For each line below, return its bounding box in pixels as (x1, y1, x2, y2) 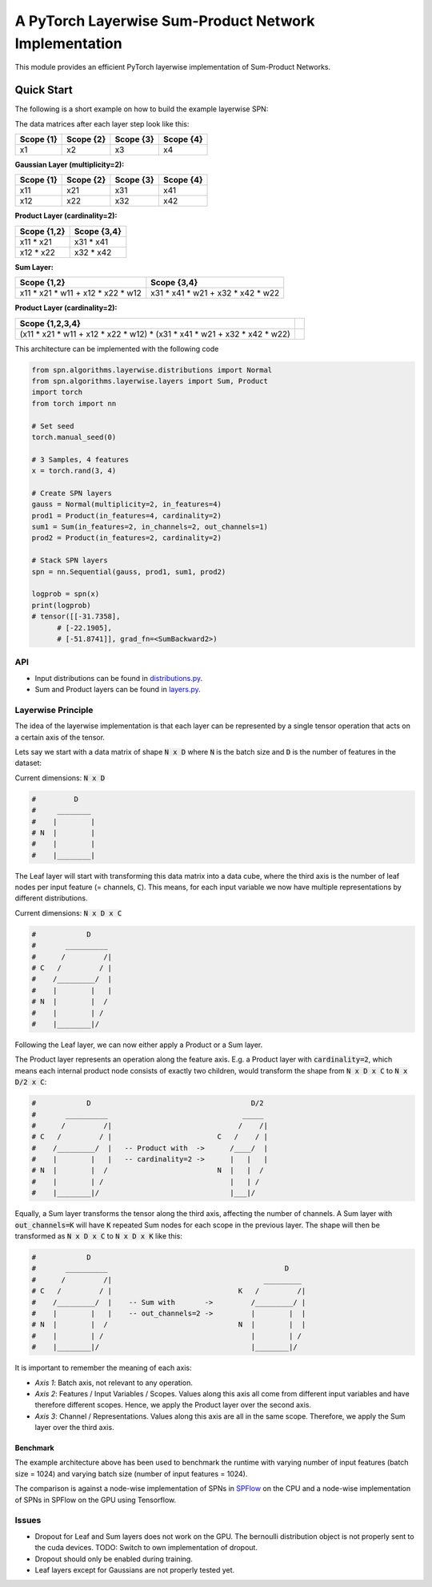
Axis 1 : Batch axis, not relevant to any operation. (34, 1378, 194, 1388)
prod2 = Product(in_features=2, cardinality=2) (31, 534, 222, 542)
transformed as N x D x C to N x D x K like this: (14, 1231, 183, 1241)
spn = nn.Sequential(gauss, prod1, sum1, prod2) (31, 567, 226, 576)
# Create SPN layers (31, 489, 112, 497)
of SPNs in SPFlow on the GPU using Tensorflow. (14, 1495, 177, 1504)
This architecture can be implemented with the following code (14, 344, 219, 353)
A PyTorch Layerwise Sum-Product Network (14, 12, 315, 30)
